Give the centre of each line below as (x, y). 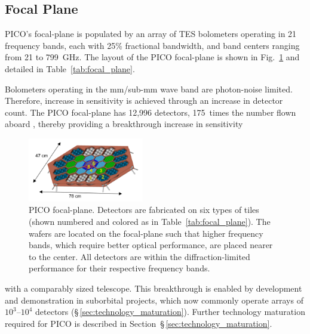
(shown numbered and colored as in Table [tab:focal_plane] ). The (150, 221)
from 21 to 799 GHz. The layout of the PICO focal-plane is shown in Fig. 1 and (152, 57)
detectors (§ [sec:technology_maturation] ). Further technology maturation (170, 312)
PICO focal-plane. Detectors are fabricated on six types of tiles (144, 210)
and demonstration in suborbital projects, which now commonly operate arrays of (154, 300)
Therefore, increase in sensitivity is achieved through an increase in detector (144, 100)
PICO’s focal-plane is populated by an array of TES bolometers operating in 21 (151, 34)
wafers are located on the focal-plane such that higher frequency (146, 233)
